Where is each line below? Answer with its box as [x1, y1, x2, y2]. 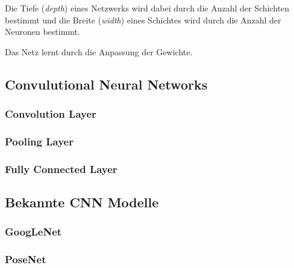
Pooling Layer [5, 133, 73, 148]
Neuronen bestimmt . [5, 25, 80, 38]
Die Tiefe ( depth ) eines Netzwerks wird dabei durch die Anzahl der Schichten [5, 2, 290, 14]
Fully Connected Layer [5, 161, 117, 176]
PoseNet [5, 252, 46, 267]
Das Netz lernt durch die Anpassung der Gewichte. [5, 45, 193, 58]
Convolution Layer [5, 106, 96, 121]
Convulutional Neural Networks [5, 75, 208, 93]
